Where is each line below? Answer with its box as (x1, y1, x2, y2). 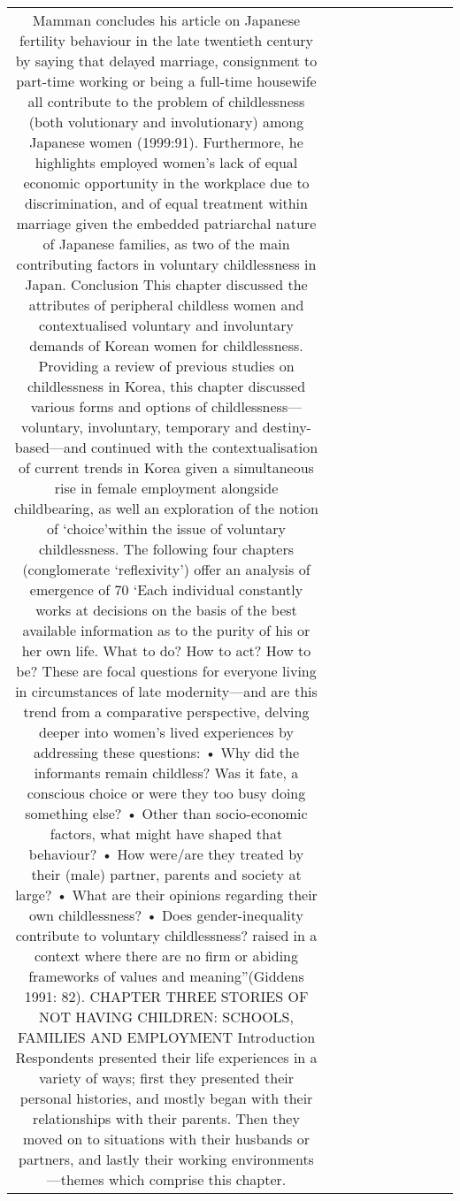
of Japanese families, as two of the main (42, 233, 290, 254)
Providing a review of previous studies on (38, 356, 295, 376)
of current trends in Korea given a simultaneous (19, 457, 314, 478)
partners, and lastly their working (19, 1149, 227, 1169)
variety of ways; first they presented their (39, 1067, 294, 1088)
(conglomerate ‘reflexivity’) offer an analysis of (22, 559, 310, 579)
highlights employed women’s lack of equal (34, 152, 298, 172)
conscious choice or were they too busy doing (27, 783, 306, 803)
